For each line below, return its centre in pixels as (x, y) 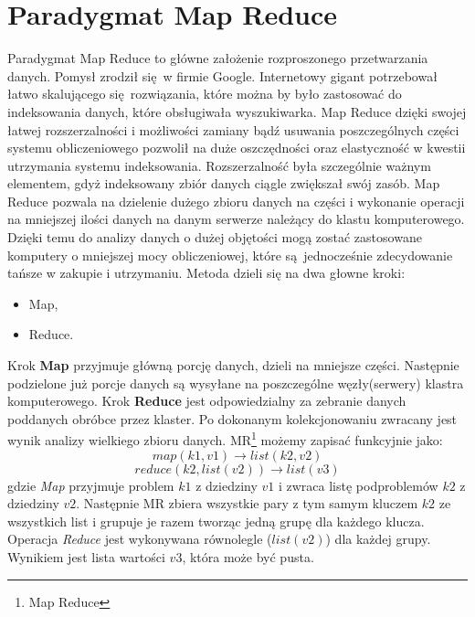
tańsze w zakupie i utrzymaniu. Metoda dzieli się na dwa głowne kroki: (206, 273)
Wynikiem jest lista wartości (86, 557)
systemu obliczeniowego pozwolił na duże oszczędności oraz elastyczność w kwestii (237, 148)
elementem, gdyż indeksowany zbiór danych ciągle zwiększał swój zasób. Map (224, 183)
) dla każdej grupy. (378, 539)
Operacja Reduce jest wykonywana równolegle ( (140, 539)
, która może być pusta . (248, 557)
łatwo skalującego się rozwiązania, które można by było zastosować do (205, 94)
